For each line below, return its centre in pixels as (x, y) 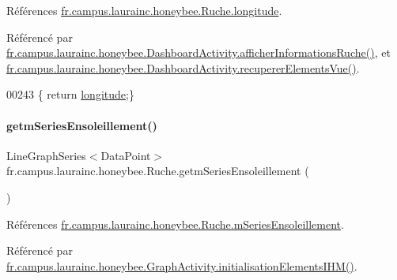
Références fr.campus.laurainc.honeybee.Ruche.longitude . (144, 10)
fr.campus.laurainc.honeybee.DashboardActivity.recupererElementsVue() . (183, 67)
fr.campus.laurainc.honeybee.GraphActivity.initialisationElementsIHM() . (182, 265)
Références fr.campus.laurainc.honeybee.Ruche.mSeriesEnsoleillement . (175, 224)
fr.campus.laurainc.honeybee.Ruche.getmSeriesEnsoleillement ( (158, 171)
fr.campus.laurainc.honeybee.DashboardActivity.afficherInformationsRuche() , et (198, 52)
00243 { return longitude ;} (70, 94)
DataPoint (126, 155)
